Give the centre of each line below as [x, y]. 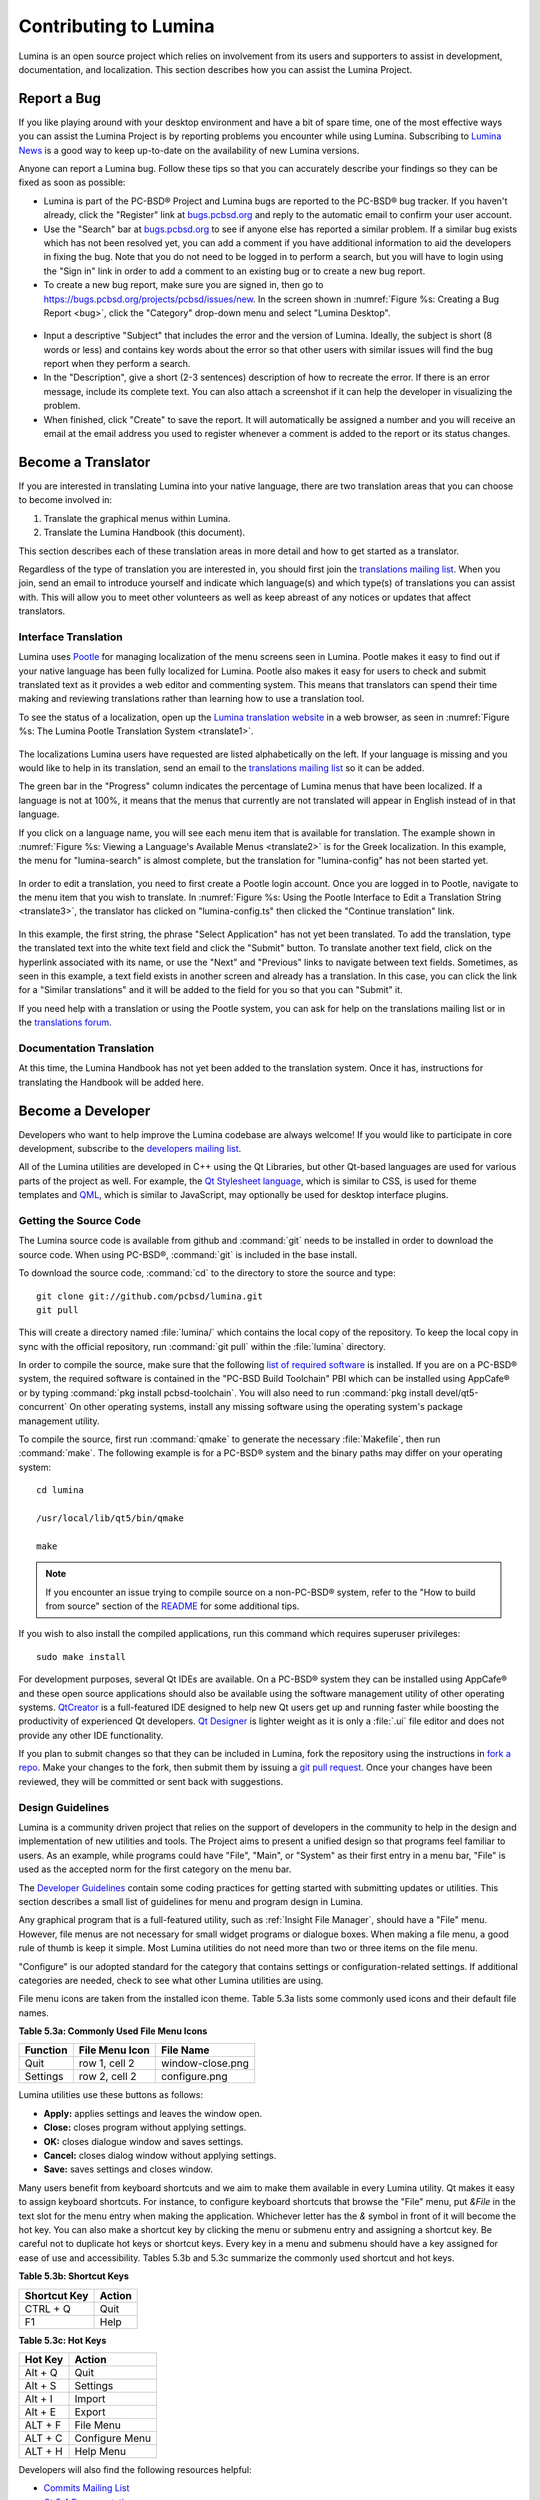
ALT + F [43, 2425]
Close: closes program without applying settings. [145, 2127]
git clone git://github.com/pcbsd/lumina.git [150, 1296]
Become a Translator [84, 461]
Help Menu [100, 2451]
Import [90, 2398]
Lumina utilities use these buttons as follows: [111, 2095]
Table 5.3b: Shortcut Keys [74, 2276]
